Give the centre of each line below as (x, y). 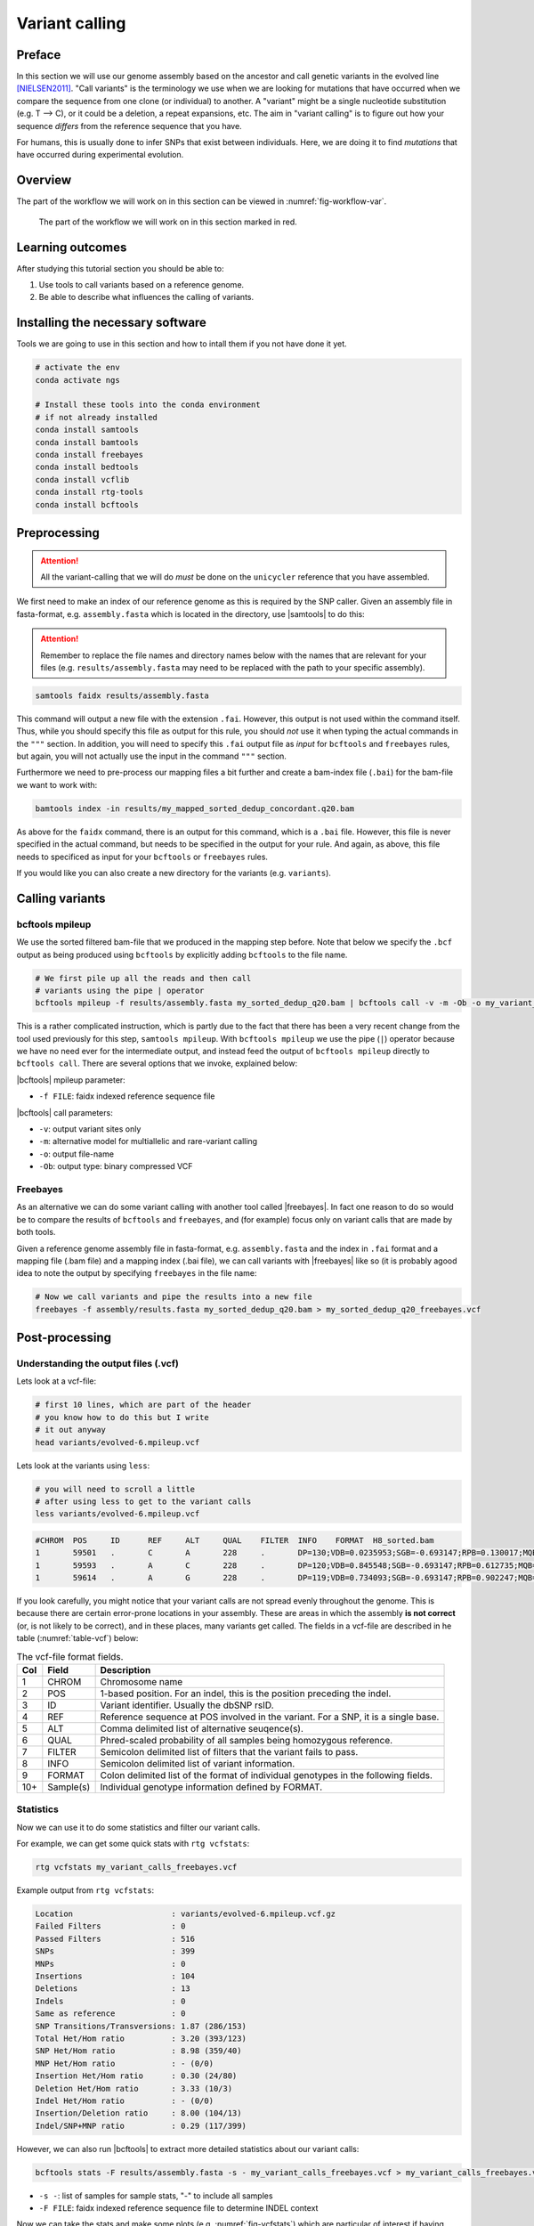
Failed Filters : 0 (110, 1926)
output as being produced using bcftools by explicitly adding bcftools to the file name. (182, 955)
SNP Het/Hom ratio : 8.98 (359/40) (138, 2051)
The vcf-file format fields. (70, 1656)
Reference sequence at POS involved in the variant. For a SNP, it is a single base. (270, 1717)
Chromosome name (142, 1681)
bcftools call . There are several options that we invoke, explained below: (157, 1063)
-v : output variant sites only (90, 1129)
